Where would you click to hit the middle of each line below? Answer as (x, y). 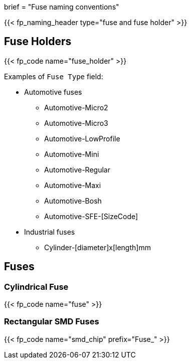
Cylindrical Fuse (36, 287)
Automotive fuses (53, 92)
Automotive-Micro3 (76, 123)
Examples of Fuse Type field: (54, 76)
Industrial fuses (50, 232)
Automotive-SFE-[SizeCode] (91, 216)
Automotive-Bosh (73, 201)
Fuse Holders (38, 42)
